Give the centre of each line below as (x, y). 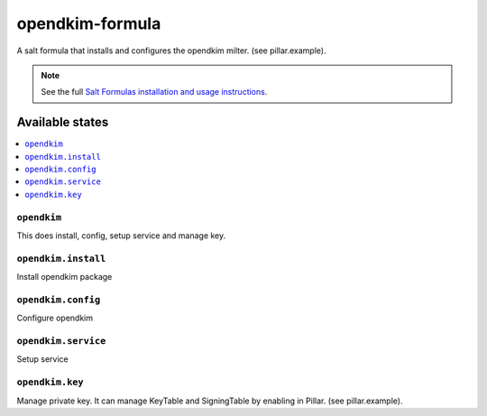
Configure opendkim (55, 318)
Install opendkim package (64, 277)
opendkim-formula (89, 23)
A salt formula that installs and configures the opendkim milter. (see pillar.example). (171, 51)
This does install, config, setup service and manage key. (121, 236)
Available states (63, 122)
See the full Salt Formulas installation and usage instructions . (154, 92)
